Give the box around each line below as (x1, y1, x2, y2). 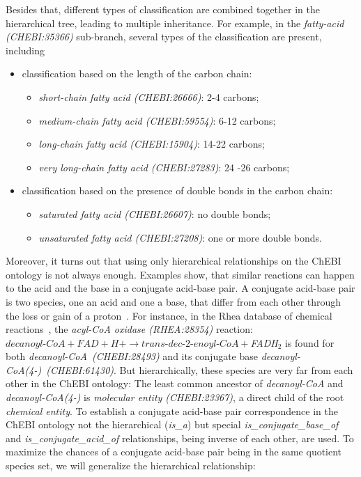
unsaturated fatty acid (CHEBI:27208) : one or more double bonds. (38, 230, 322, 244)
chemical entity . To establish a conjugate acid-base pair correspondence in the (6, 403, 338, 418)
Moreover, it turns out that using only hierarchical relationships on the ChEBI (6, 253, 341, 268)
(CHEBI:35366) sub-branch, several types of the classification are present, (6, 29, 322, 44)
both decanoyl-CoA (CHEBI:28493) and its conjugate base (6, 349, 259, 363)
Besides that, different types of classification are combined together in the (6, 2, 320, 16)
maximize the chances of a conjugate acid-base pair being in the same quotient (6, 444, 342, 459)
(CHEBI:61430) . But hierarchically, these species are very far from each (46, 362, 353, 377)
